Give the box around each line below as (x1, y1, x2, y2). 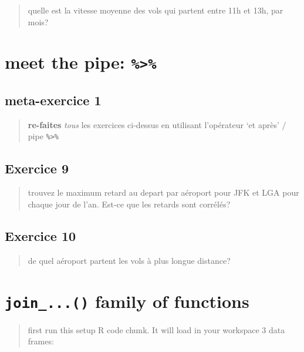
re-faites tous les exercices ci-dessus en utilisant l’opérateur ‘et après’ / (28, 118, 286, 130)
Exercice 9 (5, 159, 69, 177)
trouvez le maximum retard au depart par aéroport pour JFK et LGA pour (28, 186, 299, 199)
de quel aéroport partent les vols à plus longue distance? (28, 254, 231, 266)
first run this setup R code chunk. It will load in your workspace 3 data (28, 323, 285, 336)
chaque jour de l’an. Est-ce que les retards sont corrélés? (28, 197, 231, 210)
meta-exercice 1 (5, 91, 102, 109)
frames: (28, 335, 54, 347)
